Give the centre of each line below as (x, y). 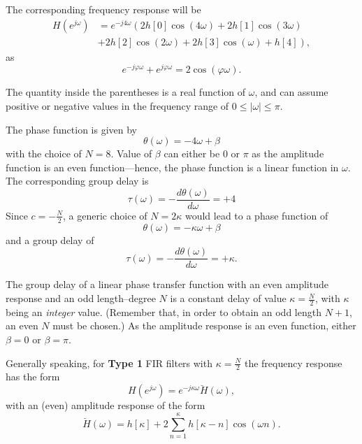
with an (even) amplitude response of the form (106, 405)
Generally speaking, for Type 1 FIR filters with (109, 363)
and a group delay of (50, 239)
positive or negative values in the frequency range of (117, 105)
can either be (192, 153)
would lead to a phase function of (256, 215)
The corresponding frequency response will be (103, 9)
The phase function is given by (71, 129)
